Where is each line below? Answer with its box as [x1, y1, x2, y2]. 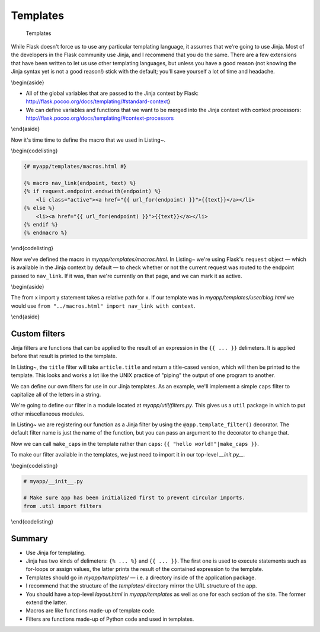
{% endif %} [23, 221, 59, 228]
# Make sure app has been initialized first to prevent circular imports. [23, 494, 246, 501]
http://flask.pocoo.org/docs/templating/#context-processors [25, 114, 174, 122]
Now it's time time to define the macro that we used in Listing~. [11, 136, 166, 143]
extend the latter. [25, 599, 68, 606]
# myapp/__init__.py [23, 478, 83, 484]
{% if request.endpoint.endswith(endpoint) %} [23, 188, 161, 195]
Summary [11, 534, 48, 544]
